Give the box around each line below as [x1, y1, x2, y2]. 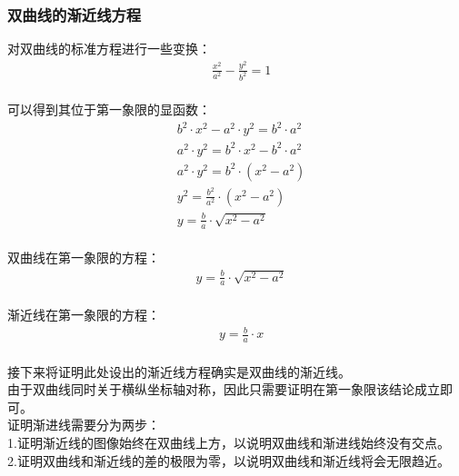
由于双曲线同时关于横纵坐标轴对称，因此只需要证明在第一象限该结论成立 [7, 380, 440, 399]
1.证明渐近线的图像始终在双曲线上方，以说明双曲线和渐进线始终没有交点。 [7, 433, 450, 452]
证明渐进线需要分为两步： [7, 415, 160, 434]
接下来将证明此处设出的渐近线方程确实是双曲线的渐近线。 [7, 362, 351, 381]
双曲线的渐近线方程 [7, 3, 142, 25]
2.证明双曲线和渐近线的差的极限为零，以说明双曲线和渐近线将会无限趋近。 [7, 451, 450, 470]
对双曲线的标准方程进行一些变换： [7, 39, 211, 58]
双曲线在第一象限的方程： [7, 248, 160, 267]
